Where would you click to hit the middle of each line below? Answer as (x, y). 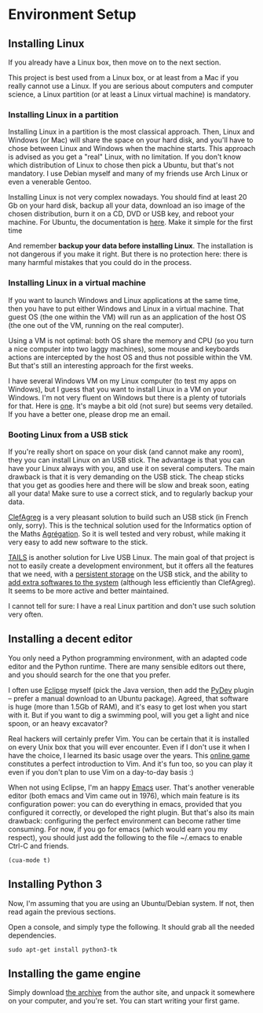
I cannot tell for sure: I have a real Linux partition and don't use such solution (132, 606)
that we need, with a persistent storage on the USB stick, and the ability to (128, 574)
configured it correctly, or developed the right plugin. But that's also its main (131, 812)
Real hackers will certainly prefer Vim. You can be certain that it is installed (129, 739)
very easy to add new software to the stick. (78, 542)
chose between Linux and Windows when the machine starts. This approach (132, 149)
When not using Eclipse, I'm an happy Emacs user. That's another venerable (131, 787)
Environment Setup (72, 15)
